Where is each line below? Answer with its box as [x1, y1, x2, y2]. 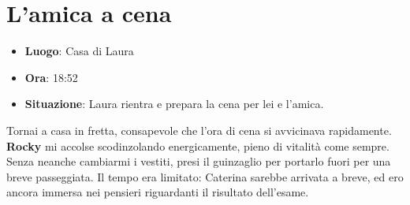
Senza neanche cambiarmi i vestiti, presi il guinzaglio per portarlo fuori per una [6, 153, 391, 170]
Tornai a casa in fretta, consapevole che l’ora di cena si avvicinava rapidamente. [6, 121, 392, 138]
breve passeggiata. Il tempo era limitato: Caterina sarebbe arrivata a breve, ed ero [6, 168, 404, 184]
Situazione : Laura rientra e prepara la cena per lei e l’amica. [24, 95, 324, 112]
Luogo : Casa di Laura [24, 43, 134, 59]
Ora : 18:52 [24, 69, 78, 85]
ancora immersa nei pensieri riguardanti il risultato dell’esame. [6, 184, 309, 200]
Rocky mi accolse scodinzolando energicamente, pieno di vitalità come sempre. [6, 137, 389, 154]
